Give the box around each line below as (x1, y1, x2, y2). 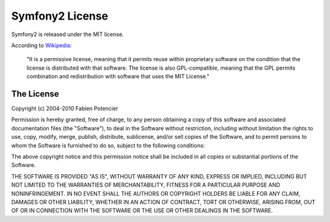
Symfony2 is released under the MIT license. (11, 31, 124, 38)
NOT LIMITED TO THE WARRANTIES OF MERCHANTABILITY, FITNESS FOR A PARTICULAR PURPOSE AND (11, 181, 280, 189)
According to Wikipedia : (11, 42, 72, 49)
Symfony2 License (11, 9, 108, 23)
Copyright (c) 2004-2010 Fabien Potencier (11, 105, 119, 113)
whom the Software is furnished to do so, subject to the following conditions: (11, 141, 205, 149)
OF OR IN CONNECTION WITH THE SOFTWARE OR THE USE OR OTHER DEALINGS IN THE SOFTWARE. (11, 207, 273, 214)
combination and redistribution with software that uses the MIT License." (26, 73, 210, 80)
